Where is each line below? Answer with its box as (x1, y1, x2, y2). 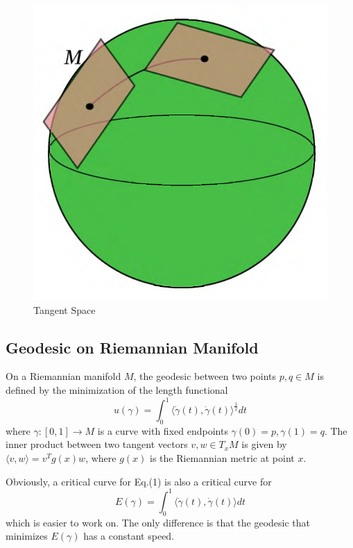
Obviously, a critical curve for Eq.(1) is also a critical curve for (6, 474, 272, 488)
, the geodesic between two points (133, 369, 276, 383)
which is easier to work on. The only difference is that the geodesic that (6, 515, 311, 529)
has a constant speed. (83, 529, 175, 543)
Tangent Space (33, 302, 96, 317)
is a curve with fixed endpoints (97, 423, 228, 438)
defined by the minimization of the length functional (6, 382, 228, 397)
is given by (241, 437, 287, 451)
